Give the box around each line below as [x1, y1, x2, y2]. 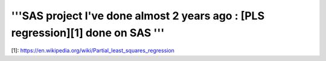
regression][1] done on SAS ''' [11, 26, 165, 39]
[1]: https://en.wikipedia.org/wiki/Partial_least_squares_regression [11, 47, 175, 54]
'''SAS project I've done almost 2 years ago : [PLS [11, 9, 265, 22]
